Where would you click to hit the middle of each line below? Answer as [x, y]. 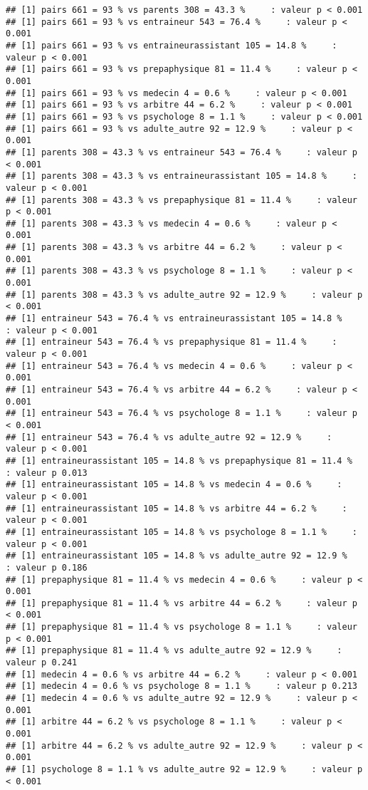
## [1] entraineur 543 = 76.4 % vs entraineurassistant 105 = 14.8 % [174, 319]
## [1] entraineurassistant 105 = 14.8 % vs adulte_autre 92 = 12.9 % [177, 556]
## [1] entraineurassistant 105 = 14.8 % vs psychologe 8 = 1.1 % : [182, 532]
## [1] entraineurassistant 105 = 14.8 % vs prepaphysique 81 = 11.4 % [179, 461]
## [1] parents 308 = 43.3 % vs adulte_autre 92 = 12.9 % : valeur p [184, 295]
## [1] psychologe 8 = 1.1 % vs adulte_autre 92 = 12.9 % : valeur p [184, 769]
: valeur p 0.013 [47, 473]
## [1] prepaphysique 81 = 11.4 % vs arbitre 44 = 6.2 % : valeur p [182, 603]
